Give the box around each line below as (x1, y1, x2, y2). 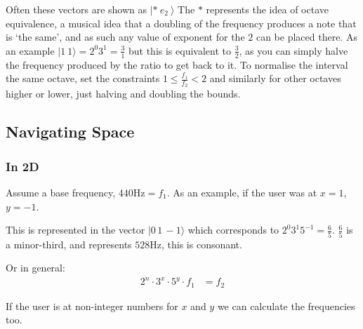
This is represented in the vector (6, 222, 145, 237)
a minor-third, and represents (6, 236, 132, 251)
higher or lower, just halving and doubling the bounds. (6, 86, 241, 101)
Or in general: (6, 260, 65, 275)
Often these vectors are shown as (6, 2, 147, 16)
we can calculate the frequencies (217, 298, 355, 313)
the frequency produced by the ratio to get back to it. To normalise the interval (6, 57, 348, 72)
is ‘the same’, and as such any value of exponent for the (6, 29, 245, 44)
